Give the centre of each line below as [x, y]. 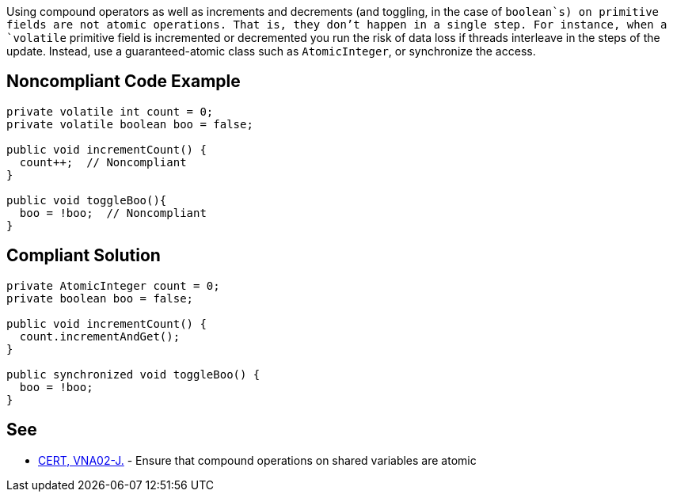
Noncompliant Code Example [124, 82]
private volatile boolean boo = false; [130, 124]
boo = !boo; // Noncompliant [113, 213]
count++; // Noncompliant [103, 162]
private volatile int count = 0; [110, 111]
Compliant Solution [84, 256]
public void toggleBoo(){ [87, 200]
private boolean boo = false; [100, 298]
